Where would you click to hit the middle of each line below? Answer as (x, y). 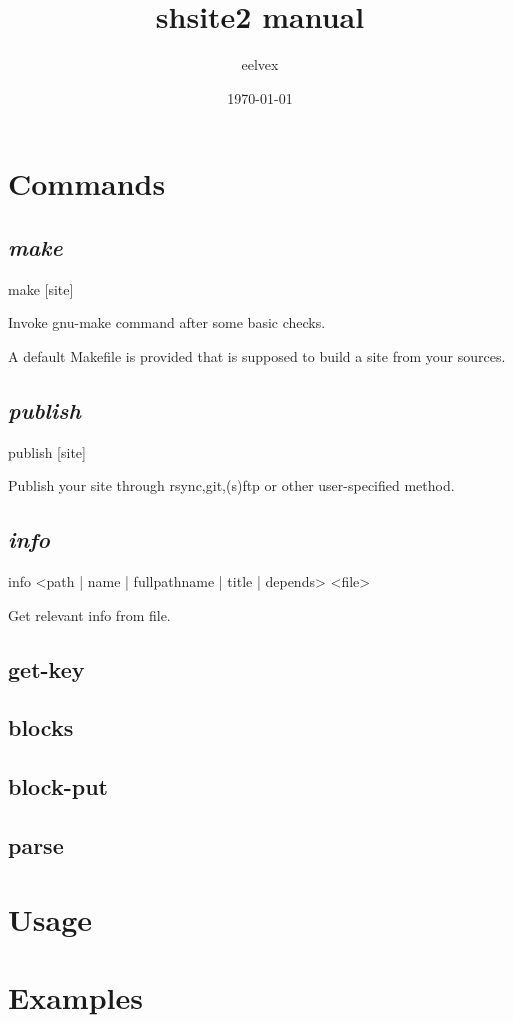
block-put (58, 786)
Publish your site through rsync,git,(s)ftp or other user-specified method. (231, 485)
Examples (75, 996)
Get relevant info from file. (89, 614)
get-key (46, 668)
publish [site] (47, 451)
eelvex (260, 64)
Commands (87, 183)
